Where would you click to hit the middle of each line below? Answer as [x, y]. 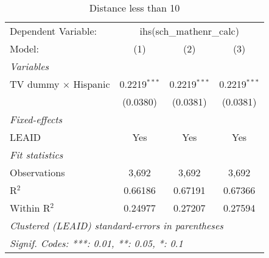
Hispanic [92, 84]
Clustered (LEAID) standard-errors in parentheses [117, 225]
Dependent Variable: [53, 31]
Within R [30, 208]
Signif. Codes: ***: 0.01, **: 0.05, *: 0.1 [96, 243]
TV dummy [35, 84]
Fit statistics [37, 155]
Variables [30, 66]
